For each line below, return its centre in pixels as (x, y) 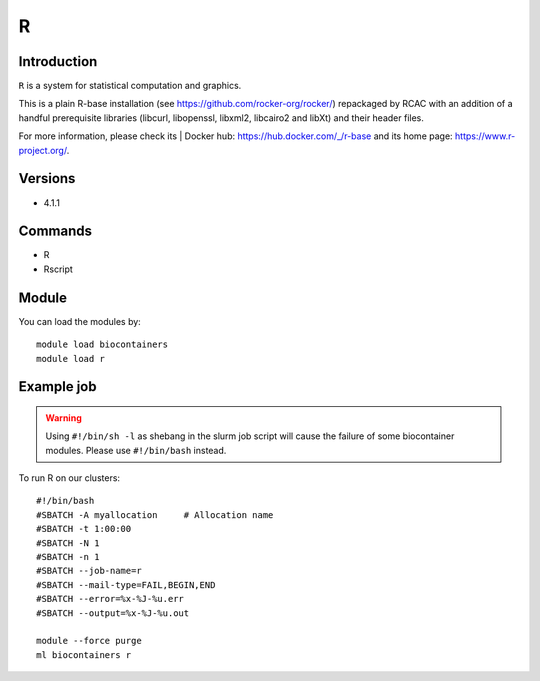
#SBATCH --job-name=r (89, 571)
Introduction (58, 61)
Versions (47, 178)
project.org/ (42, 150)
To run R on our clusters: (69, 478)
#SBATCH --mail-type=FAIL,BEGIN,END (126, 584)
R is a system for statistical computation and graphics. (130, 86)
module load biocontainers (102, 344)
